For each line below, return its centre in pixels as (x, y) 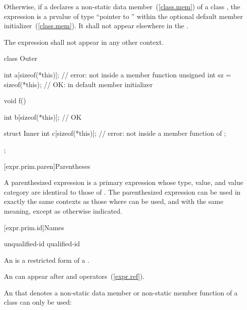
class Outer (21, 58)
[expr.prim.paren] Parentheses (47, 166)
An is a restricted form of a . (47, 260)
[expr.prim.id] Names (34, 227)
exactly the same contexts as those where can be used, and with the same (114, 201)
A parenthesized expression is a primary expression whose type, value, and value (124, 182)
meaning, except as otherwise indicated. (63, 210)
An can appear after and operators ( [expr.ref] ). (74, 276)
